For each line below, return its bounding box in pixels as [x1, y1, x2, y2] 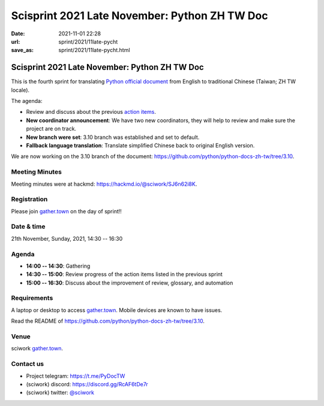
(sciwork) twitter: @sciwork [26, 389, 94, 396]
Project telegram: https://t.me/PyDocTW [26, 372, 125, 380]
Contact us [11, 360, 44, 368]
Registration [11, 195, 48, 204]
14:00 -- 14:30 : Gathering [26, 262, 91, 269]
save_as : [11, 47, 34, 54]
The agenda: [11, 98, 43, 105]
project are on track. [26, 125, 77, 132]
